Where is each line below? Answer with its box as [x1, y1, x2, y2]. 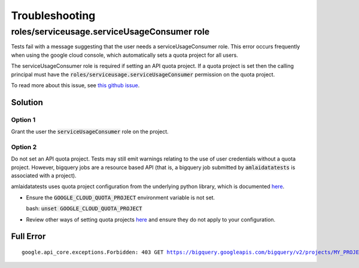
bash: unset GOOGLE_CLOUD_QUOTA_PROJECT [26, 205, 142, 212]
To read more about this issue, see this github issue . [11, 81, 140, 89]
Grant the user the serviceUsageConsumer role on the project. [11, 128, 169, 135]
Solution [11, 97, 43, 107]
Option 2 [11, 143, 37, 151]
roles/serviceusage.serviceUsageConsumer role [11, 26, 210, 37]
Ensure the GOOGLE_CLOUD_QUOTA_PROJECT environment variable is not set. [26, 194, 215, 201]
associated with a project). [11, 172, 77, 179]
